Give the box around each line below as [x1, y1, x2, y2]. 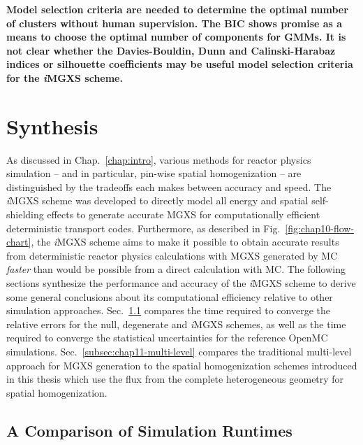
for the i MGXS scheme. [6, 70, 123, 85]
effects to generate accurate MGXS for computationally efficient [47, 207, 320, 222]
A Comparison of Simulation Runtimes [6, 419, 292, 441]
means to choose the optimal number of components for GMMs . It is [6, 29, 346, 44]
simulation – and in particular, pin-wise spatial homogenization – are [6, 166, 302, 181]
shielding [6, 207, 44, 222]
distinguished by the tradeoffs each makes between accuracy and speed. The [6, 179, 332, 194]
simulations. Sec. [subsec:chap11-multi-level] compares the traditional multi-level [6, 344, 352, 358]
